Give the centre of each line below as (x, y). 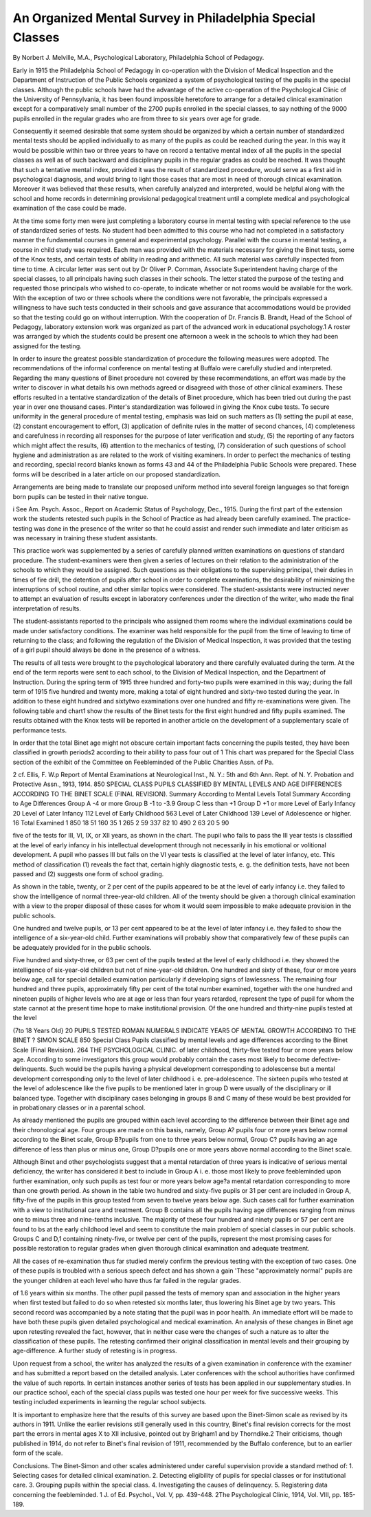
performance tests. (40, 730)
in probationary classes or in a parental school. (79, 1107)
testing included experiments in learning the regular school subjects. (110, 1402)
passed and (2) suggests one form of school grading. (88, 873)
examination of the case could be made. (69, 208)
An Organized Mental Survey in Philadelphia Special (164, 18)
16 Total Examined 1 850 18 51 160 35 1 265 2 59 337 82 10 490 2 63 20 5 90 (121, 823)
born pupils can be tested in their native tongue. (81, 496)
